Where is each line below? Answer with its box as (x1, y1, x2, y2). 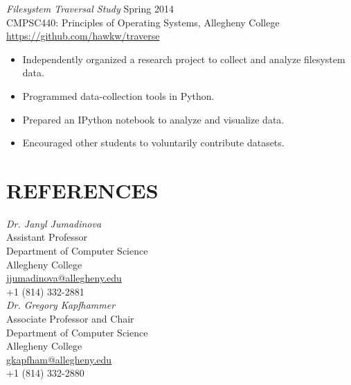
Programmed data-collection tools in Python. (22, 88, 215, 103)
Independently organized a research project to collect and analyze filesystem (22, 51, 345, 66)
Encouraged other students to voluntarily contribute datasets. (22, 135, 285, 150)
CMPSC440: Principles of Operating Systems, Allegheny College (6, 15, 280, 29)
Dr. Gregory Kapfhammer (6, 298, 116, 312)
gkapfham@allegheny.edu (6, 352, 112, 366)
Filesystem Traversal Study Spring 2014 (6, 1, 174, 15)
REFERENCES (6, 176, 159, 204)
